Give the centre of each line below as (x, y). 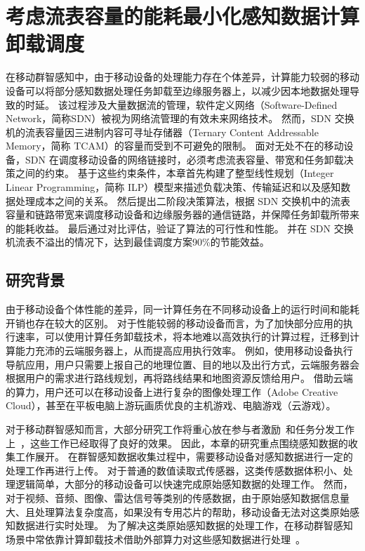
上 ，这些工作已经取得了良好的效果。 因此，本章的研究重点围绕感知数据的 (177, 443)
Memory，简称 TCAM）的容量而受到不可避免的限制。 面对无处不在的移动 (175, 146)
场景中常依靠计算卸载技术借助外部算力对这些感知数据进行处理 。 (155, 539)
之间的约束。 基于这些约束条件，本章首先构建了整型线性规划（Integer (174, 173)
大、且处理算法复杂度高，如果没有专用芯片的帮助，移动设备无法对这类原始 (178, 511)
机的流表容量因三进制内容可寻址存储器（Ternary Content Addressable (162, 132)
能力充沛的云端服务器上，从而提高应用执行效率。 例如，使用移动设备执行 (184, 351)
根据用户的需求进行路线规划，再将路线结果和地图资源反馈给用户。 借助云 (174, 378)
